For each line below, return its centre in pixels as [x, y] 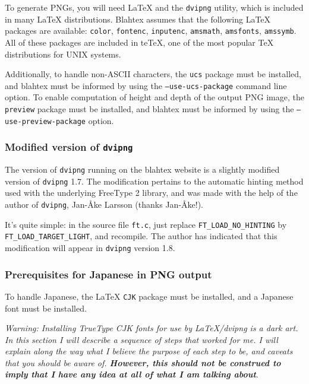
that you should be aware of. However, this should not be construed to [143, 362]
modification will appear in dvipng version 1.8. [90, 247]
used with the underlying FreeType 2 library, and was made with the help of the [151, 193]
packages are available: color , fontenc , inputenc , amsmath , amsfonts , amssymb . [151, 31]
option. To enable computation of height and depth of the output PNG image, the [154, 97]
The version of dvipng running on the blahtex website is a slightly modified [142, 169]
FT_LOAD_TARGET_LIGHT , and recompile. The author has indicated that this [141, 236]
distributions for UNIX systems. [63, 54]
